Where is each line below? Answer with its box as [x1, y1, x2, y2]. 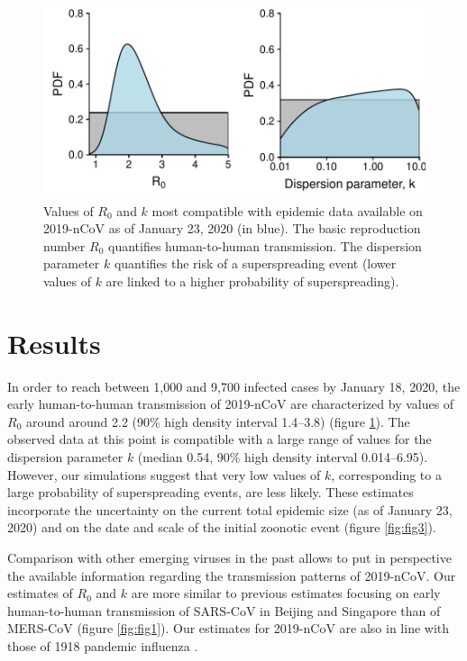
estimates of [7, 584, 73, 602]
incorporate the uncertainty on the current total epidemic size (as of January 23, [7, 500, 453, 519]
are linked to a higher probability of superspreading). [105, 271, 399, 290]
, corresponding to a [331, 465, 442, 484]
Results [7, 324, 101, 361]
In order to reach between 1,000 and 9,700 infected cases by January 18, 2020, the [7, 376, 461, 395]
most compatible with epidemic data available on [151, 201, 423, 220]
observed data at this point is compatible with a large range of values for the [7, 430, 432, 448]
